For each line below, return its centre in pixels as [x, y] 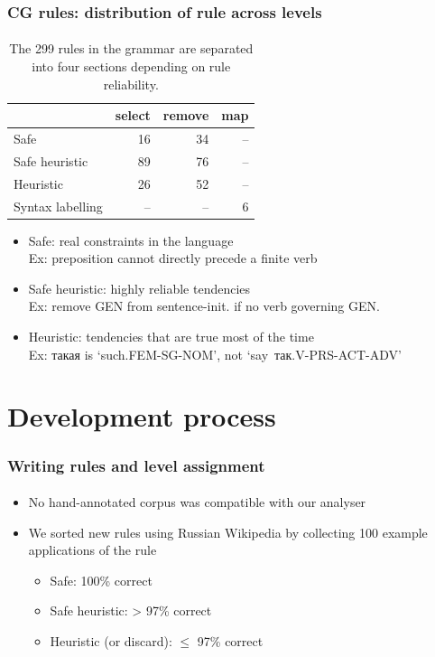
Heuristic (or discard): [111, 641]
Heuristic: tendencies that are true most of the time [171, 337]
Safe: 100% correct [101, 580]
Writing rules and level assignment [136, 465]
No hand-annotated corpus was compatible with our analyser [197, 502]
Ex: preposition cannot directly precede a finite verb [173, 258]
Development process [142, 416]
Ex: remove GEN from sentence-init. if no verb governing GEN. [204, 306]
